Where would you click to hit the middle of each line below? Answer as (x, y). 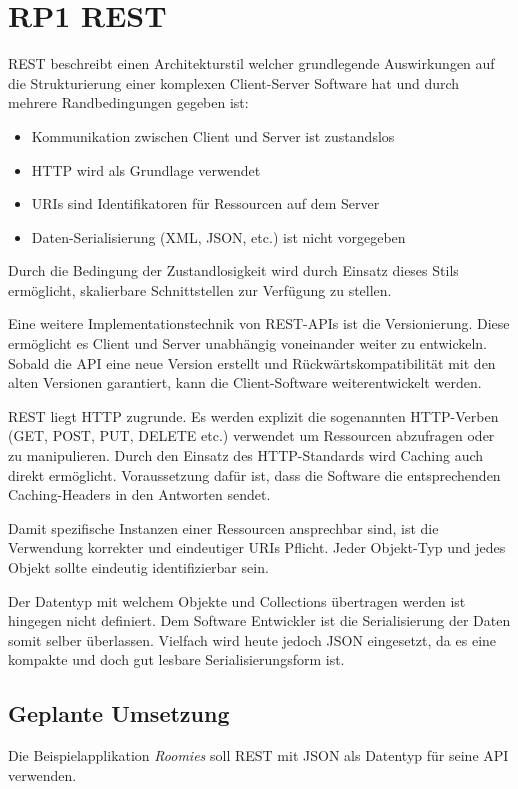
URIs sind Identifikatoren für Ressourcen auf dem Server (205, 203)
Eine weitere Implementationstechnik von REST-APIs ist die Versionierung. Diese (259, 323)
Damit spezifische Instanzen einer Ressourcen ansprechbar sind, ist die (223, 527)
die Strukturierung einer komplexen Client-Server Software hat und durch (234, 82)
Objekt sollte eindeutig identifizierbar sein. (138, 567)
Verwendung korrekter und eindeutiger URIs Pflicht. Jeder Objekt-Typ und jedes (257, 547)
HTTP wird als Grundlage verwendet (146, 169)
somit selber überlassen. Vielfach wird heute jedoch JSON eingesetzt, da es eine (252, 639)
